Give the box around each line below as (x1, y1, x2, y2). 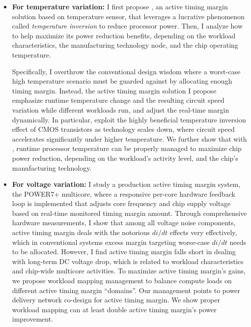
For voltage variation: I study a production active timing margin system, (12, 179, 241, 189)
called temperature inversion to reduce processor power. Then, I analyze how (12, 21, 243, 31)
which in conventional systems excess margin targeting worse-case (12, 237, 210, 247)
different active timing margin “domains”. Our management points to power (12, 285, 241, 295)
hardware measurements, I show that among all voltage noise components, (12, 217, 236, 228)
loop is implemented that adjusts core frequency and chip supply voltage (12, 198, 231, 208)
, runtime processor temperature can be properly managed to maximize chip (12, 143, 242, 153)
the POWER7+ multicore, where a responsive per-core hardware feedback (12, 188, 235, 199)
